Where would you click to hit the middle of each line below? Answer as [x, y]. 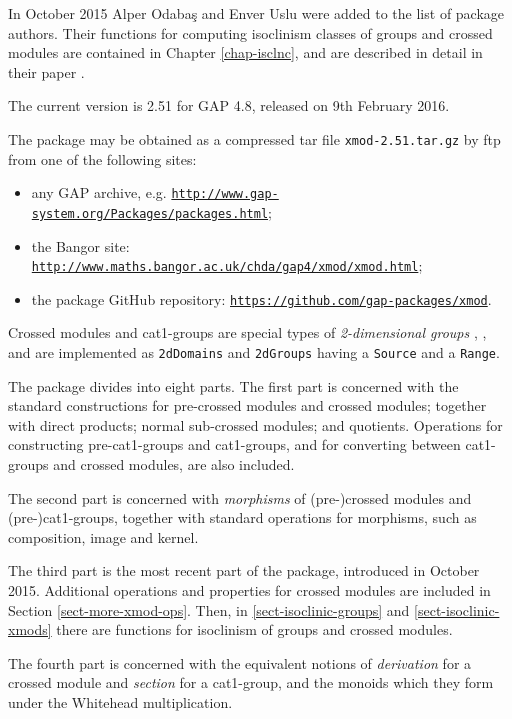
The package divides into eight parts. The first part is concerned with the [233, 385]
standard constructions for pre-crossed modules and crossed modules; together [247, 405]
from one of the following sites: [102, 158]
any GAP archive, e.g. [99, 192]
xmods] [30, 629]
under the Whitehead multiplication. [120, 702]
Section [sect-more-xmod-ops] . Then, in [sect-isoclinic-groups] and [209, 609]
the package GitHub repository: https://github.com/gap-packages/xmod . [261, 298]
